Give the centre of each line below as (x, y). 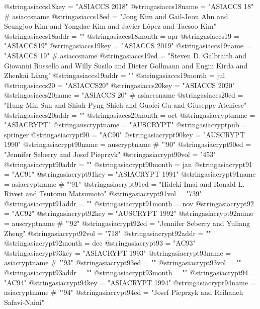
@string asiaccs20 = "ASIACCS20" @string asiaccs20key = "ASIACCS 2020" (119, 85)
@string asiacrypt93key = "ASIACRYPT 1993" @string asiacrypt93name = (118, 252)
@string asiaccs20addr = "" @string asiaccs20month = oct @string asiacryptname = (130, 114)
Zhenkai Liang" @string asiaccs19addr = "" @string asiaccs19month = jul (115, 75)
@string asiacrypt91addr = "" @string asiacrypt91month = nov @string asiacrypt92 (129, 203)
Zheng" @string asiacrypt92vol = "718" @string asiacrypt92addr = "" (108, 233)
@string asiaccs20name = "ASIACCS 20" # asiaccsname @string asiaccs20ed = (124, 95)
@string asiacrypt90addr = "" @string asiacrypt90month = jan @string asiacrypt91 (128, 164)
